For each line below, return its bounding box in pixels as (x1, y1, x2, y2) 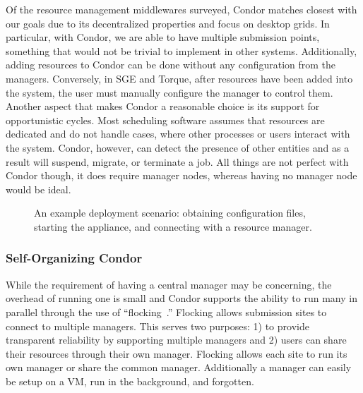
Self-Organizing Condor (6, 249, 143, 267)
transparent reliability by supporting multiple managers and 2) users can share (6, 332, 347, 347)
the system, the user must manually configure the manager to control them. (6, 85, 333, 99)
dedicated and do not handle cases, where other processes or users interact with (6, 126, 350, 141)
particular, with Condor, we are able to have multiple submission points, (6, 30, 320, 44)
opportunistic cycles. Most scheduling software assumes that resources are (6, 112, 325, 127)
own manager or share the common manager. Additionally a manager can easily (6, 360, 352, 375)
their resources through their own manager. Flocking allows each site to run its (6, 346, 347, 361)
